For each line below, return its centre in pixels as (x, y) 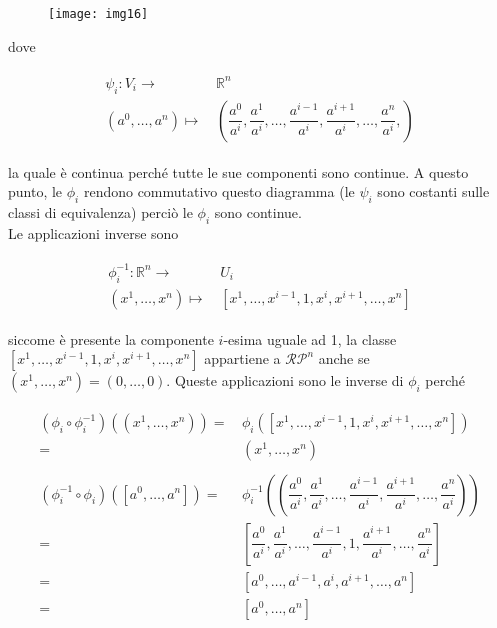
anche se (344, 358)
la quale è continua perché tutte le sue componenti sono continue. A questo (238, 171)
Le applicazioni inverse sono (93, 232)
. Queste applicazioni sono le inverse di (285, 380)
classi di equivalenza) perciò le (100, 212)
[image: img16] (98, 14)
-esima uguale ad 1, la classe (310, 338)
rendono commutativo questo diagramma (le (219, 191)
